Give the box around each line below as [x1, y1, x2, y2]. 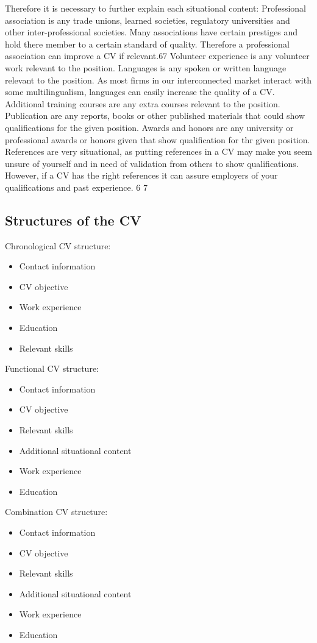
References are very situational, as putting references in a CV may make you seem [5, 145, 312, 158]
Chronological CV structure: [5, 239, 111, 252]
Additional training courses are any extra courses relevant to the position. [5, 97, 280, 110]
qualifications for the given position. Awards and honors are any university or [5, 121, 294, 133]
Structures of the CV [5, 210, 141, 229]
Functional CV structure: [5, 362, 99, 375]
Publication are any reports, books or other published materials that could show [5, 109, 305, 122]
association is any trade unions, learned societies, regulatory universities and [5, 13, 290, 26]
